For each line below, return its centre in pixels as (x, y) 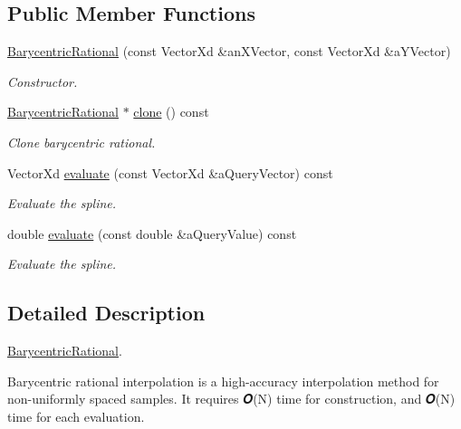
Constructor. (43, 81)
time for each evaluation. (76, 416)
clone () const (171, 112)
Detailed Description (106, 313)
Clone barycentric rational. (82, 142)
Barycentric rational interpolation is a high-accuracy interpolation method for (223, 381)
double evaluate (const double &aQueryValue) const (152, 233)
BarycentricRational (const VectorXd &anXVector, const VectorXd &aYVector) (229, 51)
